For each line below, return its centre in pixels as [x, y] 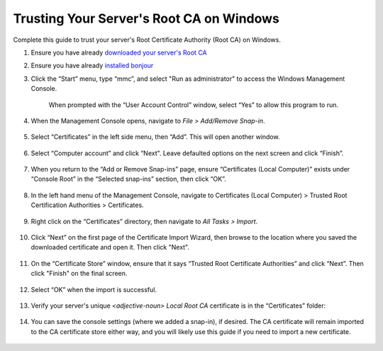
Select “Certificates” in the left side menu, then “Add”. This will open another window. [155, 137]
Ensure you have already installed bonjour [92, 66]
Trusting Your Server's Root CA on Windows [146, 18]
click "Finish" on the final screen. [79, 274]
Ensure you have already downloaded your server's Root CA [119, 52]
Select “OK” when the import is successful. [94, 289]
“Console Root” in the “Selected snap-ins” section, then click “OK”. [128, 179]
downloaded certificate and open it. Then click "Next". [110, 247]
